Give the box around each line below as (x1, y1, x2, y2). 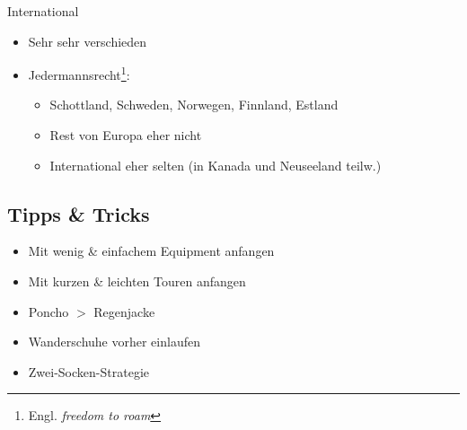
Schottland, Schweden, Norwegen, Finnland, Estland (49, 95, 339, 114)
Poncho (28, 302, 69, 320)
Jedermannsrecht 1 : (28, 63, 130, 83)
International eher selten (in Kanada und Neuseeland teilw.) (49, 155, 382, 174)
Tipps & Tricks (7, 199, 150, 227)
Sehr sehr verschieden (28, 31, 147, 50)
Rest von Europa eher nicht (49, 126, 202, 145)
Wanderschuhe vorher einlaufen (28, 332, 200, 351)
